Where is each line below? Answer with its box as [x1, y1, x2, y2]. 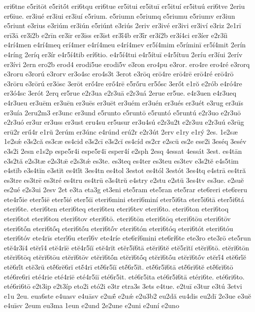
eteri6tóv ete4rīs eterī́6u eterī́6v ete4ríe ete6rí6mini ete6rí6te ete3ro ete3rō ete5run [4, 233, 251, 243]
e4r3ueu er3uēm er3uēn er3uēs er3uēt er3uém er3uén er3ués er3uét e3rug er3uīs [4, 97, 243, 107]
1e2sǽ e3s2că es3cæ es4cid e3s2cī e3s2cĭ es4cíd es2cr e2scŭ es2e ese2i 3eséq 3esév [4, 136, 247, 146]
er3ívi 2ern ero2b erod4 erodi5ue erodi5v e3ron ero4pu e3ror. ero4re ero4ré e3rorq [4, 59, 250, 69]
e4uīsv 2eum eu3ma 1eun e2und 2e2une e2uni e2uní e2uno [4, 300, 179, 311]
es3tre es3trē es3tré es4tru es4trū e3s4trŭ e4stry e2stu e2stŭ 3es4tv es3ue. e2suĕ [4, 174, 244, 185]
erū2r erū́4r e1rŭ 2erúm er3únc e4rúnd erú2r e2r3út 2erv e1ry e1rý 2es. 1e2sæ [4, 126, 238, 137]
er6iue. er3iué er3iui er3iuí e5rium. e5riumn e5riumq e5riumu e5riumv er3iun [4, 10, 235, 21]
